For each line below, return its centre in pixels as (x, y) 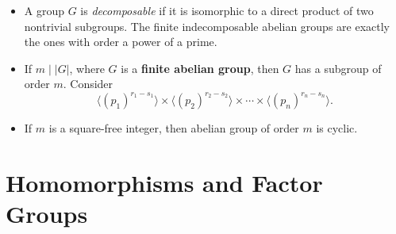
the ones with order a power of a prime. (121, 42)
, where (87, 68)
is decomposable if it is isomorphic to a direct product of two (227, 10)
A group (44, 10)
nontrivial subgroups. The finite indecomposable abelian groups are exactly (207, 26)
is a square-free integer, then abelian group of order (174, 128)
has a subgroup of (338, 68)
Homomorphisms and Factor (164, 183)
